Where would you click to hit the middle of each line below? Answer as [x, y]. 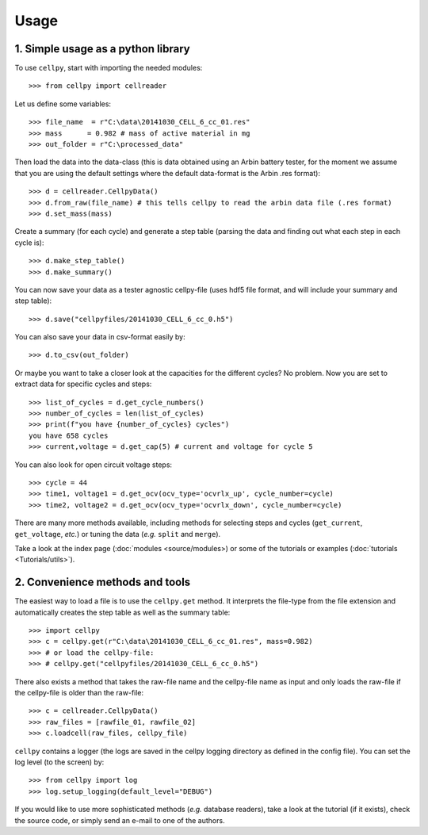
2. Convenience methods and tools [103, 582]
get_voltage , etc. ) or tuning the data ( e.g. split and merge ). [118, 534]
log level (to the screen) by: [59, 762]
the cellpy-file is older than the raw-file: [79, 692]
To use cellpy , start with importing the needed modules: [109, 68]
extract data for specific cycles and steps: [83, 384]
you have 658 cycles [69, 435]
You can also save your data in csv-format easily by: [100, 337]
